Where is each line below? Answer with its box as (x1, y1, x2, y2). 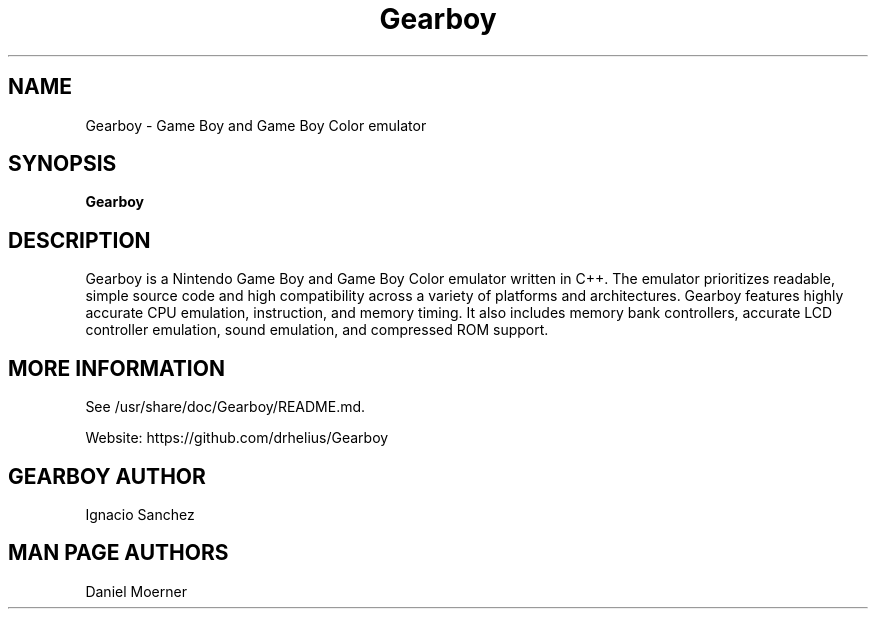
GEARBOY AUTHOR (8, 463, 206, 489)
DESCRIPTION (8, 227, 151, 253)
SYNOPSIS (8, 151, 117, 177)
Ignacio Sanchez (85, 505, 195, 523)
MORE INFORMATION (8, 355, 225, 381)
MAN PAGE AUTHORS (8, 540, 229, 566)
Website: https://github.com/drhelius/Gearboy (85, 429, 389, 447)
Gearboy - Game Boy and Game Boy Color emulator (85, 116, 427, 134)
